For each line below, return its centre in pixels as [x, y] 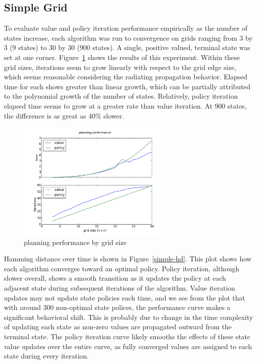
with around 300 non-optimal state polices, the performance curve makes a [117, 307]
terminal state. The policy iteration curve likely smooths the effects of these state [127, 336]
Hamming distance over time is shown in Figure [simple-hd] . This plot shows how [128, 259]
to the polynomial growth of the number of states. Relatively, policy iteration [121, 96]
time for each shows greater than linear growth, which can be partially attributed [127, 86]
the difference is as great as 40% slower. [64, 115]
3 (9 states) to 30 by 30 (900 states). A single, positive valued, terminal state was [127, 47]
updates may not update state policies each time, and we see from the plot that [125, 297]
